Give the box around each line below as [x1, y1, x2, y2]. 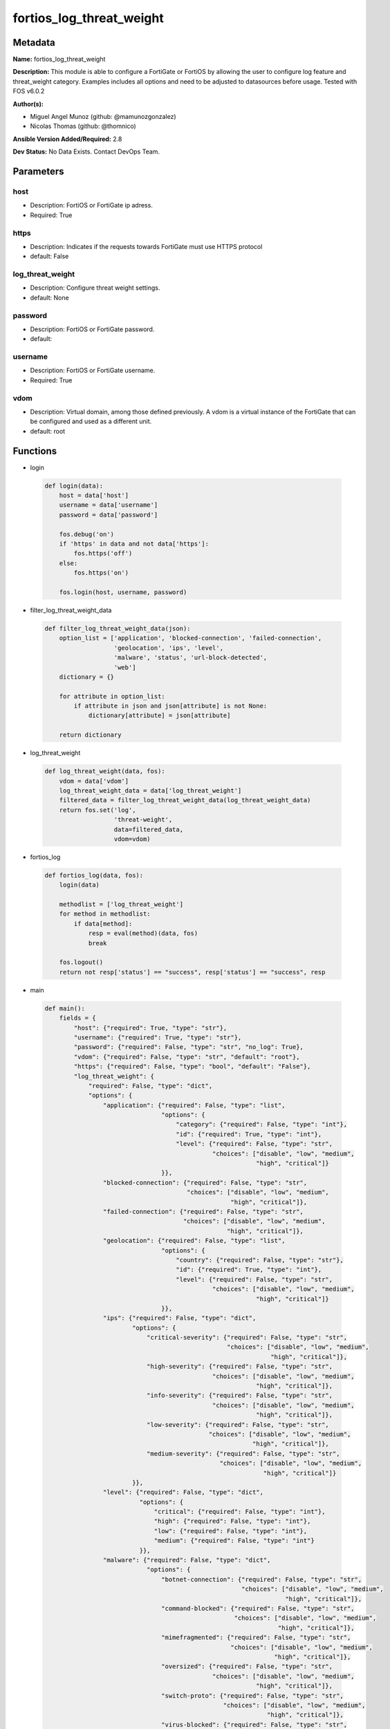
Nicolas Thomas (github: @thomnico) [30, 122, 136, 131]
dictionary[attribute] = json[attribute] [88, 712, 231, 719]
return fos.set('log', [59, 806, 136, 814]
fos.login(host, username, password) [59, 588, 187, 596]
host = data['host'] [59, 492, 129, 499]
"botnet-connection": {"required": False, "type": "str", [161, 1575, 362, 1583]
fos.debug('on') [59, 530, 114, 538]
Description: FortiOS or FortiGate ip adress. [30, 201, 154, 210]
